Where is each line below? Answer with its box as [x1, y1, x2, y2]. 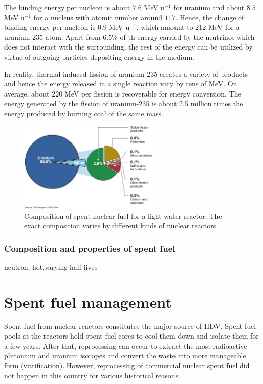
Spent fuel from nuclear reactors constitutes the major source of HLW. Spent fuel [4, 320, 256, 331]
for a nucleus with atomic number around [33, 12, 162, 22]
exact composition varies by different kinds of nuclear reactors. [24, 220, 218, 231]
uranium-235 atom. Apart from [4, 31, 101, 42]
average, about [4, 88, 50, 99]
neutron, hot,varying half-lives [4, 261, 98, 272]
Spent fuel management [4, 291, 172, 312]
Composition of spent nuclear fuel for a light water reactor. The [24, 210, 222, 221]
